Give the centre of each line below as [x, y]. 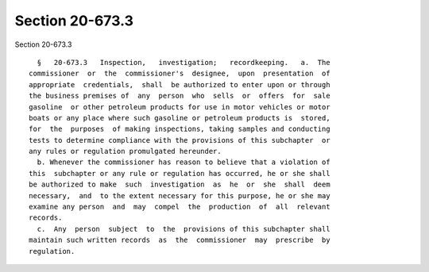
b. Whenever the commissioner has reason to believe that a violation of [184, 162]
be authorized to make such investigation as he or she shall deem [180, 185]
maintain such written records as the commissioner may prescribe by [180, 240]
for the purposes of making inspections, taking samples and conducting [180, 129]
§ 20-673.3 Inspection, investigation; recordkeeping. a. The [184, 62]
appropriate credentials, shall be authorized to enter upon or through [180, 84]
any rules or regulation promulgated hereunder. [125, 151]
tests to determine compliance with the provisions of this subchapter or [180, 140]
